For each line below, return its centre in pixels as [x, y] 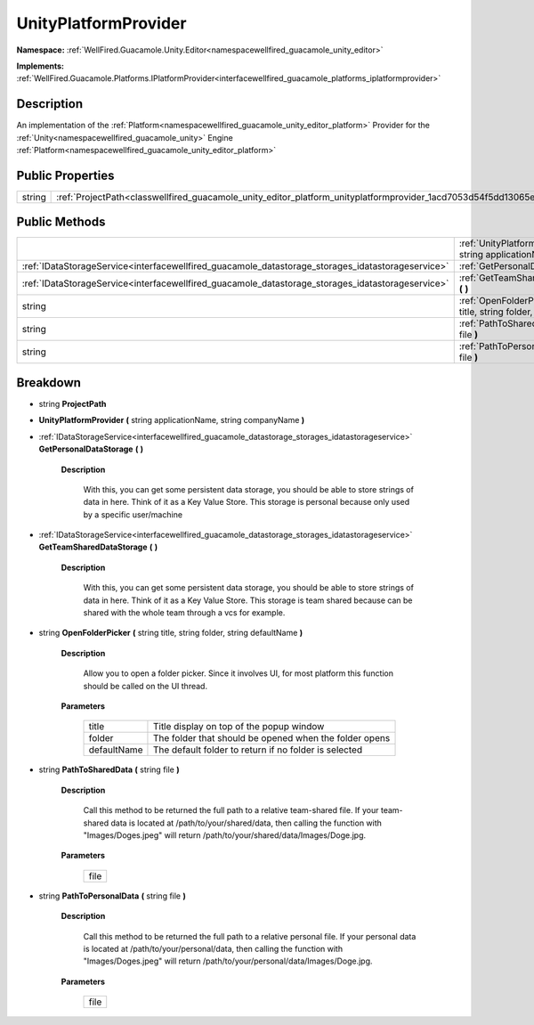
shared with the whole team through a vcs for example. [184, 613]
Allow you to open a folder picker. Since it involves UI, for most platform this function [239, 673]
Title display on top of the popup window [239, 727]
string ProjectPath [73, 403]
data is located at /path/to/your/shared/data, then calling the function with [247, 823]
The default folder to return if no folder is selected [258, 750]
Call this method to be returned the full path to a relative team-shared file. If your [231, 810]
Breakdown [49, 382]
